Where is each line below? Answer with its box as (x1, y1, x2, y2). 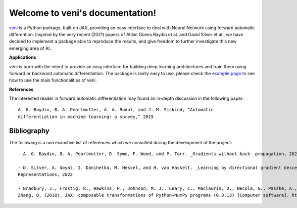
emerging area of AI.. (9, 45, 52, 51)
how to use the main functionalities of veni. (9, 77, 97, 83)
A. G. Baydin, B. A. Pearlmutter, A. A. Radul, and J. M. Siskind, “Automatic (18, 107, 214, 113)
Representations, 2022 (18, 172, 73, 177)
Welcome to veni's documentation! (9, 7, 156, 18)
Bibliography (9, 126, 49, 135)
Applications (9, 54, 37, 60)
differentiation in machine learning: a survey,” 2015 (18, 114, 154, 120)
